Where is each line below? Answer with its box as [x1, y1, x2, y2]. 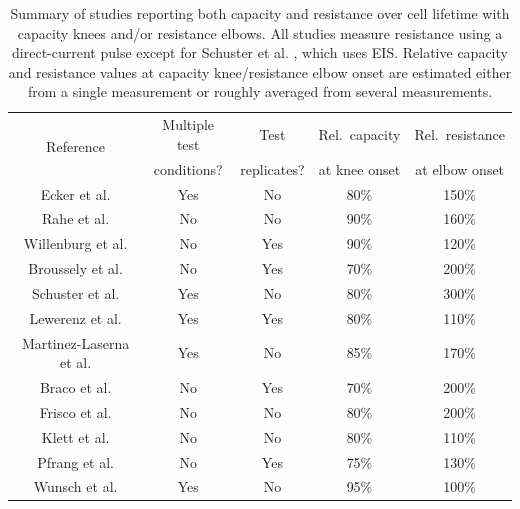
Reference [46, 136, 106, 157]
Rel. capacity [318, 124, 401, 145]
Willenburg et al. [23, 233, 128, 254]
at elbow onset [415, 158, 505, 179]
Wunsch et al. [33, 476, 118, 497]
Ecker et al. [40, 183, 111, 204]
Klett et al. [41, 426, 110, 447]
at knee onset [318, 158, 401, 179]
